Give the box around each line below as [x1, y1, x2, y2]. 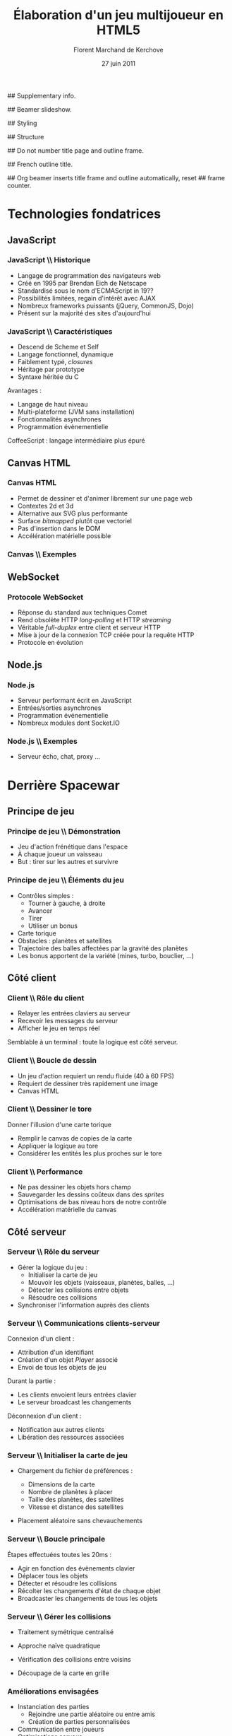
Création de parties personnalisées [28, 1718, 130, 1726]
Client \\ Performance [7, 1167, 83, 1177]
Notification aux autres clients [17, 1426, 104, 1434]
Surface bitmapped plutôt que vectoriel [17, 516, 133, 525]
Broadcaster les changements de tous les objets [17, 1594, 159, 1602]
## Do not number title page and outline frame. [7, 146, 145, 155]
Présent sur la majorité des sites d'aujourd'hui [17, 308, 152, 318]
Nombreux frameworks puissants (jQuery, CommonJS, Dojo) [17, 301, 194, 310]
